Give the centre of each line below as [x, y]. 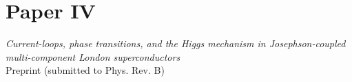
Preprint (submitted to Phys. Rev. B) [85, 70]
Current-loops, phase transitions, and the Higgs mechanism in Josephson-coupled [176, 43]
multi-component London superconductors [93, 56]
